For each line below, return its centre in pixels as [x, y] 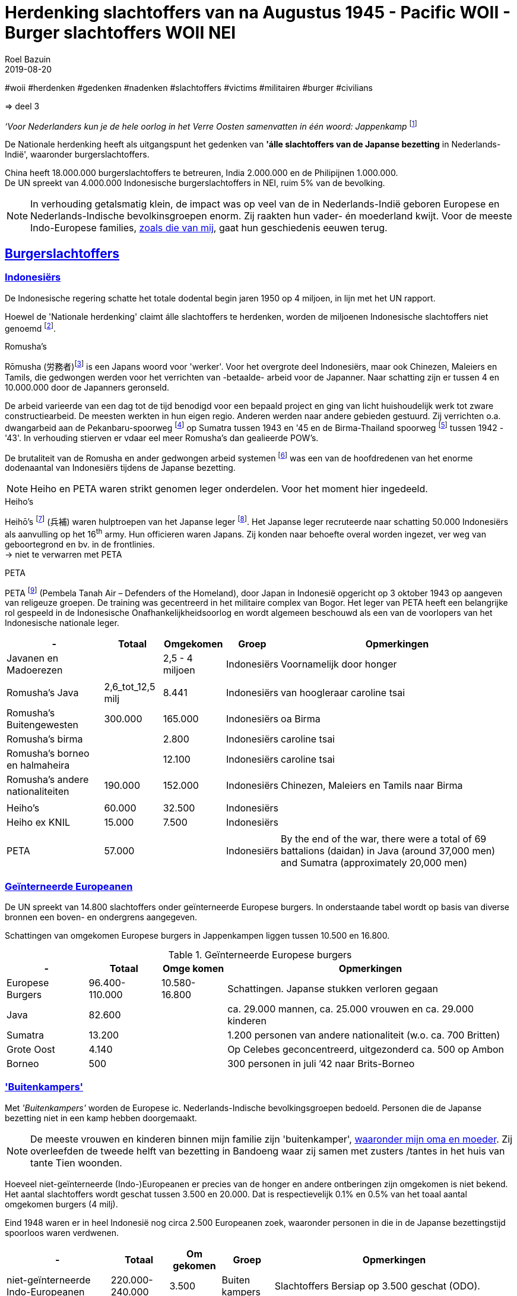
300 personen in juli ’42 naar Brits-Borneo [321, 1063]
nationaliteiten [38, 792]
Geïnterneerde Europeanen [69, 886]
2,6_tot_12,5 [130, 687]
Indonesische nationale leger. [62, 623]
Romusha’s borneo [48, 754]
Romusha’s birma [45, 739]
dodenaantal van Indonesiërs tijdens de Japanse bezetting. [120, 468]
